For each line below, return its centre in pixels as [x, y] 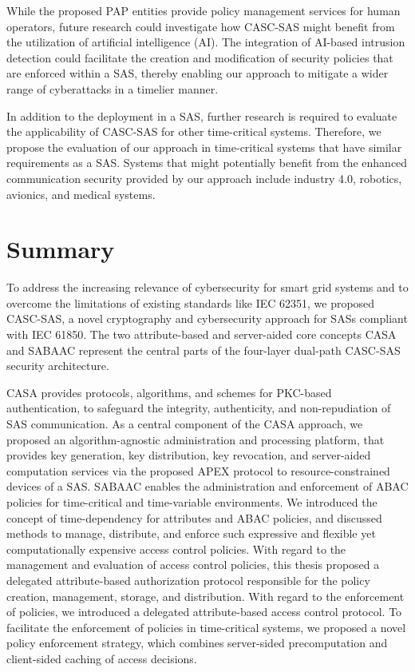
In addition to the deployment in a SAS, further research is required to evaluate [202, 115]
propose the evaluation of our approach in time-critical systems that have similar [204, 147]
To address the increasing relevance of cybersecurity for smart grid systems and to [207, 287]
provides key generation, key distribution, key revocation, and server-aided [189, 455]
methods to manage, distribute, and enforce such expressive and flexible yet [191, 533]
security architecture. [58, 366]
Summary [61, 249]
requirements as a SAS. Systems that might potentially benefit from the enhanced [207, 163]
